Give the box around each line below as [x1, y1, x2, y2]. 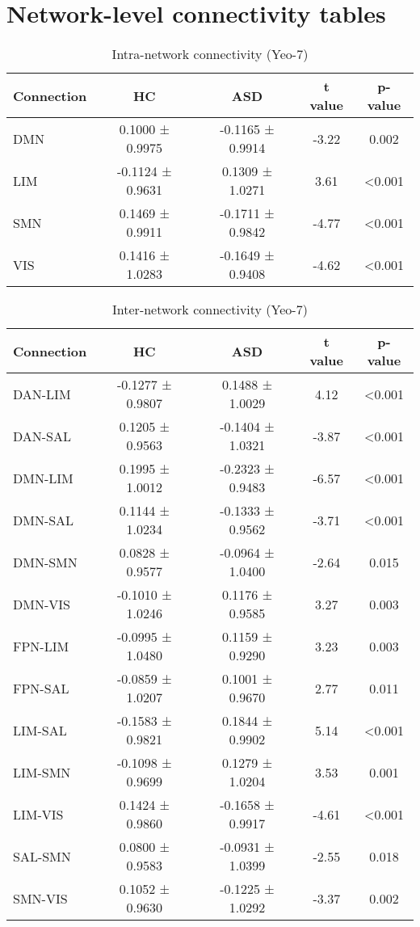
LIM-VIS [13, 804, 64, 824]
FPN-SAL [13, 678, 69, 697]
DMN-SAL [13, 510, 74, 529]
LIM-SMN [13, 762, 71, 782]
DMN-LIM [13, 468, 73, 487]
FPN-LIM [13, 636, 69, 655]
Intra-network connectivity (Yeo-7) [111, 44, 309, 64]
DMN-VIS [13, 594, 70, 613]
